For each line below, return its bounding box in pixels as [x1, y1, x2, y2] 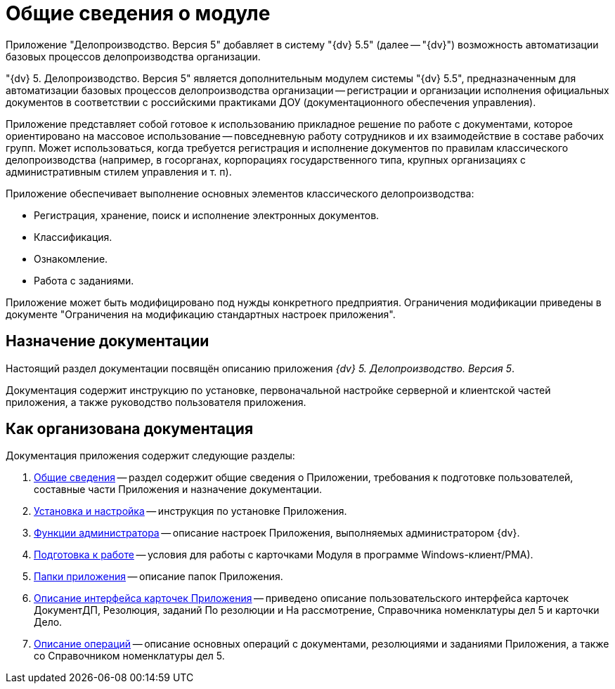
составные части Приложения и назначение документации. [34, 483, 322, 496]
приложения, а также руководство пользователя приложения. [6, 395, 306, 408]
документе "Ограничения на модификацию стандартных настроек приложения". [6, 308, 396, 320]
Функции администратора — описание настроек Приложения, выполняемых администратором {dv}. [34, 527, 520, 539]
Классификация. [34, 230, 112, 243]
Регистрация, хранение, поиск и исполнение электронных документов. [34, 209, 380, 221]
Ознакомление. [34, 252, 108, 265]
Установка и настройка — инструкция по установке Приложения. [34, 505, 347, 518]
